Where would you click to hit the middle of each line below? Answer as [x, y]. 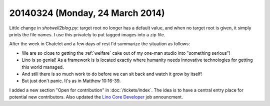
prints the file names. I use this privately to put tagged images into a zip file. [87, 34]
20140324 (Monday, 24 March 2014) [87, 13]
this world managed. [43, 67]
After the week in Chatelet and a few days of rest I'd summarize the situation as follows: [99, 44]
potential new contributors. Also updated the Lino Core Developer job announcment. [96, 97]
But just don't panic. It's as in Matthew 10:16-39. [71, 81]
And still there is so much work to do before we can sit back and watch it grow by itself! [112, 74]
